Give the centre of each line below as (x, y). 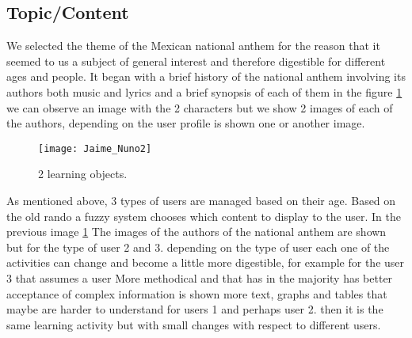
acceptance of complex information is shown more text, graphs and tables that (197, 293)
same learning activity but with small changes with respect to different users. (194, 324)
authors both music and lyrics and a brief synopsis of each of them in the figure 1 (204, 91)
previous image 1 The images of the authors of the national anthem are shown (196, 232)
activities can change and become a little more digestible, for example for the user (206, 262)
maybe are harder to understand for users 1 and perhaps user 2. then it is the (195, 309)
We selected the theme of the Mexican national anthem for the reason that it (193, 46)
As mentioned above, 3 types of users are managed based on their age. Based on (201, 201)
